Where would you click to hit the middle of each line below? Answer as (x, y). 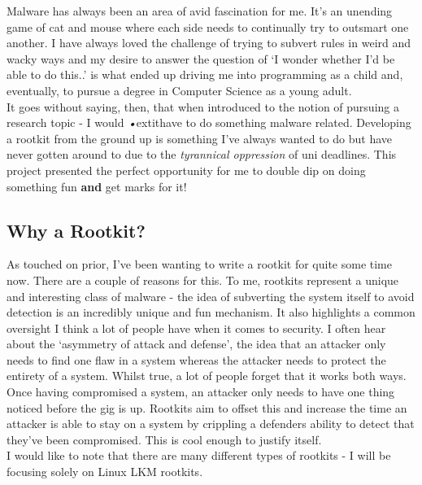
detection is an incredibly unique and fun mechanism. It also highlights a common (211, 312)
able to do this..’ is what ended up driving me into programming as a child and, (205, 74)
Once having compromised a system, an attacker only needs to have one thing (201, 392)
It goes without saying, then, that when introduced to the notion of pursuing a (203, 106)
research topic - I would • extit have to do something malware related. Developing (209, 122)
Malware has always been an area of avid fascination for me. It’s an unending (200, 11)
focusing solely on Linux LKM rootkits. (105, 472)
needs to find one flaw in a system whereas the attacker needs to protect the (196, 359)
